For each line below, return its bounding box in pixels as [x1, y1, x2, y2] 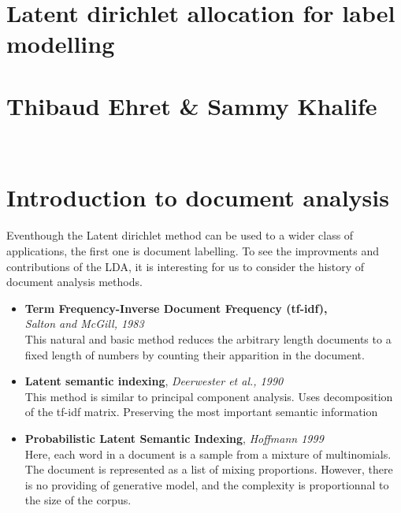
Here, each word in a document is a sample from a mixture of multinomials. [24, 445, 392, 462]
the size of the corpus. [24, 492, 132, 508]
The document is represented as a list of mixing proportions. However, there [24, 461, 393, 478]
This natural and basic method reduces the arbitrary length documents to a [24, 330, 392, 347]
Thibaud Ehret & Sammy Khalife [6, 89, 377, 121]
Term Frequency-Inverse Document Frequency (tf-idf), [24, 299, 328, 316]
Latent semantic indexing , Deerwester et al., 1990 [24, 373, 284, 389]
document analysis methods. [6, 273, 143, 290]
